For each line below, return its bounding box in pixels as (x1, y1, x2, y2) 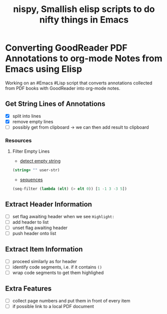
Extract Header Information (5, 200, 92, 209)
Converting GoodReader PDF (5, 42, 127, 53)
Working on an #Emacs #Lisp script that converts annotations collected (5, 80, 152, 86)
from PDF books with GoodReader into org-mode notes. (5, 85, 120, 91)
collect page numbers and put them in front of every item (12, 298, 130, 304)
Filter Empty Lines (12, 148, 50, 154)
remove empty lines (12, 118, 53, 124)
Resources (5, 137, 32, 144)
